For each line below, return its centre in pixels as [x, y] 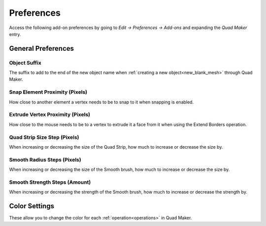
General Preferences [41, 48]
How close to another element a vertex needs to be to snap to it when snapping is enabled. [101, 102]
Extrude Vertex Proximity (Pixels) [50, 115]
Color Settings [32, 206]
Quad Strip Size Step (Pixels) [44, 137]
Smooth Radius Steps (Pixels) [45, 160]
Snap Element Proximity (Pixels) [48, 92]
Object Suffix [25, 63]
